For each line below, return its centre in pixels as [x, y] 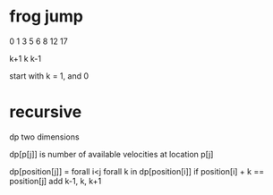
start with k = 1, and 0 [49, 76]
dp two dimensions [44, 137]
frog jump [46, 17]
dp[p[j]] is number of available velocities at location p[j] [111, 154]
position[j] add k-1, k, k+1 [55, 181]
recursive [46, 112]
